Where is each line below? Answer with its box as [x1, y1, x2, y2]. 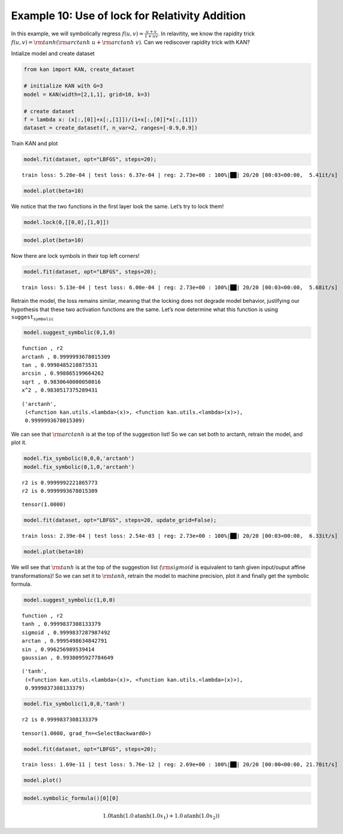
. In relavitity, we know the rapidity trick [158, 30, 255, 37]
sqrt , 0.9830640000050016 [22, 378, 101, 385]
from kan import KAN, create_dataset [23, 66, 135, 73]
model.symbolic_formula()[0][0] [23, 795, 119, 802]
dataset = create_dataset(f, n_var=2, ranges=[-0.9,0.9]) [23, 125, 198, 131]
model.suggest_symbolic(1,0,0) [23, 597, 116, 604]
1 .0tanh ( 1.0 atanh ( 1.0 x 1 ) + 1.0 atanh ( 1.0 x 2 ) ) [103, 812, 220, 821]
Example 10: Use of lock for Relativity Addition [11, 9, 246, 22]
